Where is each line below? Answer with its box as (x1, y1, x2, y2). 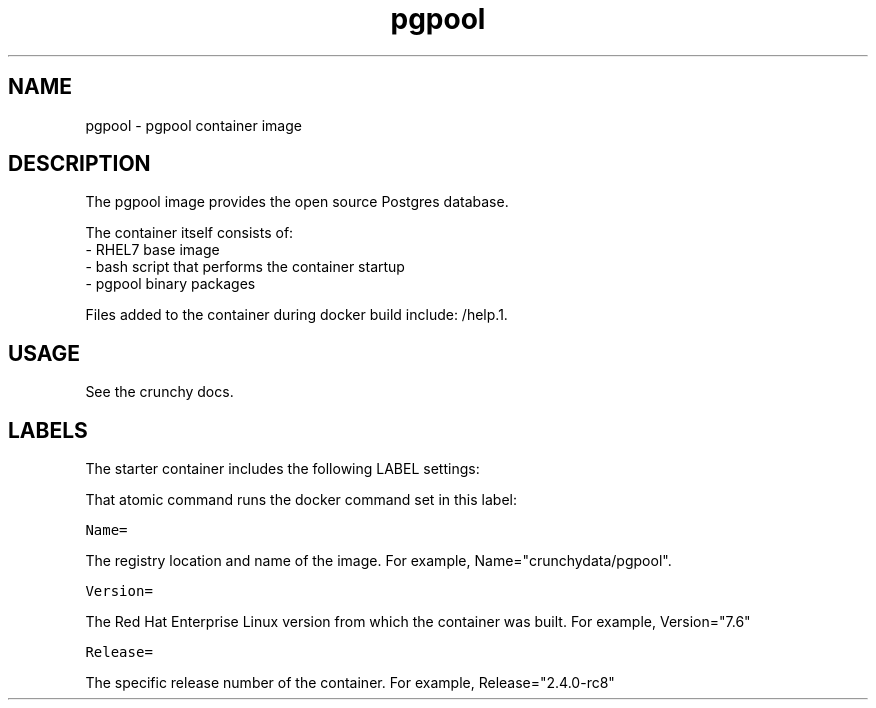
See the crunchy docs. (85, 383, 234, 401)
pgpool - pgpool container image (85, 116, 302, 134)
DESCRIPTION (8, 151, 151, 177)
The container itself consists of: (85, 224, 294, 242)
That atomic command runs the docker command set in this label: (85, 491, 517, 509)
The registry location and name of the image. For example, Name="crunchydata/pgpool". (85, 552, 672, 570)
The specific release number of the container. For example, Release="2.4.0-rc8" (85, 674, 615, 692)
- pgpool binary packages (85, 275, 256, 293)
